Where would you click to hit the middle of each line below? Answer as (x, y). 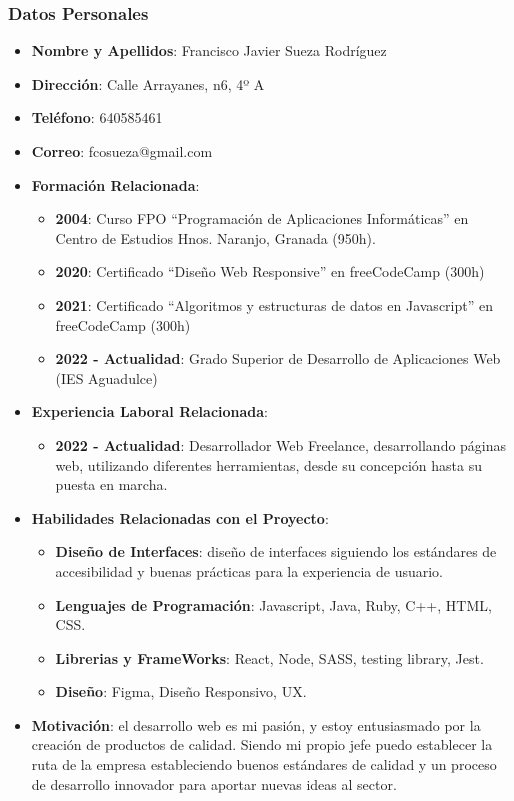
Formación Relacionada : (115, 184)
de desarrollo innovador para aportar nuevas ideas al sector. (214, 783)
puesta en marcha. (111, 484)
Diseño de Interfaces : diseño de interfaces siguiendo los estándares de (276, 551)
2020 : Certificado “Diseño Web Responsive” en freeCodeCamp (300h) (270, 271)
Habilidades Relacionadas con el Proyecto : (180, 517)
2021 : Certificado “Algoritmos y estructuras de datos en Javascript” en (274, 304)
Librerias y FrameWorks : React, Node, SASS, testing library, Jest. (269, 657)
